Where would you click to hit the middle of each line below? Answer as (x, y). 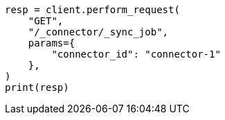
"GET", (46, 21)
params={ (52, 43)
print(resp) (37, 87)
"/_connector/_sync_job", (98, 32)
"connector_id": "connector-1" (136, 54)
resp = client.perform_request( (92, 10)
